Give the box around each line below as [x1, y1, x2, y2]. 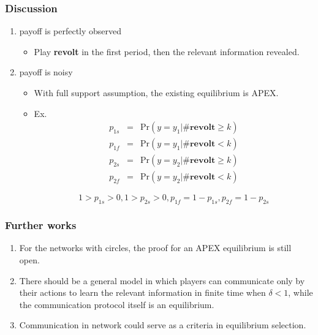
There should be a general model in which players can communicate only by [19, 274, 305, 287]
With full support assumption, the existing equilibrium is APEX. [34, 86, 279, 99]
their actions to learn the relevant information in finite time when [19, 286, 266, 299]
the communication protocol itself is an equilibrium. [19, 298, 214, 311]
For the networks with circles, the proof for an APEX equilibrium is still [19, 241, 292, 254]
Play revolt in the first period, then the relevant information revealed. [34, 45, 300, 58]
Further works [5, 217, 77, 233]
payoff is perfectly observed [19, 24, 122, 37]
